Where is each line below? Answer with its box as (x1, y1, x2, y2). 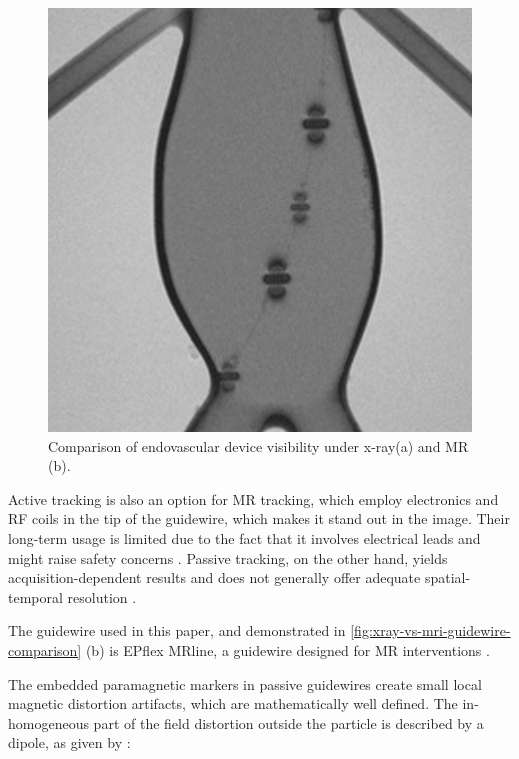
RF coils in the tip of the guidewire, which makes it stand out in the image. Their (8, 508, 510, 529)
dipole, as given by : (8, 732, 131, 753)
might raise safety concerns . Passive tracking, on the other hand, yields (8, 547, 448, 568)
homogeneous (8, 712, 89, 733)
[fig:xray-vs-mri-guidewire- (350, 620, 511, 641)
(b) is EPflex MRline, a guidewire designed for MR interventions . (85, 639, 490, 660)
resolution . (67, 586, 137, 607)
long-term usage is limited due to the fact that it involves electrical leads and (8, 527, 481, 548)
